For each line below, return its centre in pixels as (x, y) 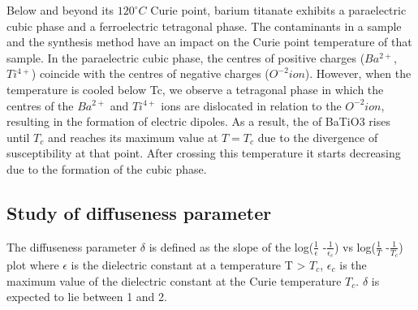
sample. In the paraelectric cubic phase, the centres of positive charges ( (186, 57)
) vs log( (355, 246)
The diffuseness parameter (72, 246)
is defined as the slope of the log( (231, 246)
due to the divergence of (318, 137)
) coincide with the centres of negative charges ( (150, 73)
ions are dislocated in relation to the (251, 105)
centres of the (40, 105)
